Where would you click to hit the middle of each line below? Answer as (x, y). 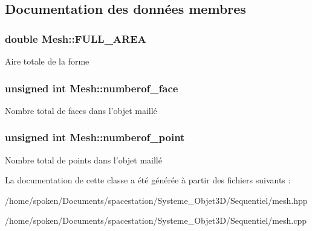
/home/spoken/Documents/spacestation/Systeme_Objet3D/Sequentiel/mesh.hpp (156, 200)
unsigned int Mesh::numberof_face (92, 88)
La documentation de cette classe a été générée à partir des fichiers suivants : (148, 180)
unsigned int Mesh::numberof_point (95, 137)
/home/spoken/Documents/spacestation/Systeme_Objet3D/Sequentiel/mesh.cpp (156, 220)
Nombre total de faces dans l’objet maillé (81, 110)
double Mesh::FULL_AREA (76, 38)
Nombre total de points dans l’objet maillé (83, 160)
